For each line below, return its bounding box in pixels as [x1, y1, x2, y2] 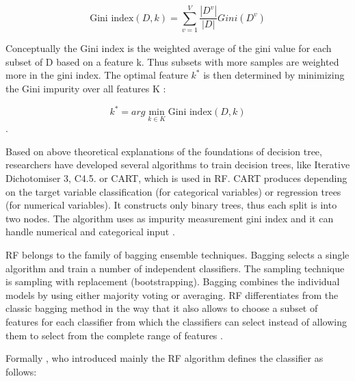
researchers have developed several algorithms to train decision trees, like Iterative [5, 157, 350, 172]
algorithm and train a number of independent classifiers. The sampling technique [5, 261, 345, 275]
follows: [5, 364, 37, 378]
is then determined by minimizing [203, 68, 345, 82]
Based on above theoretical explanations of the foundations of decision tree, [5, 144, 322, 158]
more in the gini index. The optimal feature [5, 68, 188, 82]
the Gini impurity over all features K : [5, 81, 166, 95]
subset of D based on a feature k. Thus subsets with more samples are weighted [5, 54, 339, 68]
